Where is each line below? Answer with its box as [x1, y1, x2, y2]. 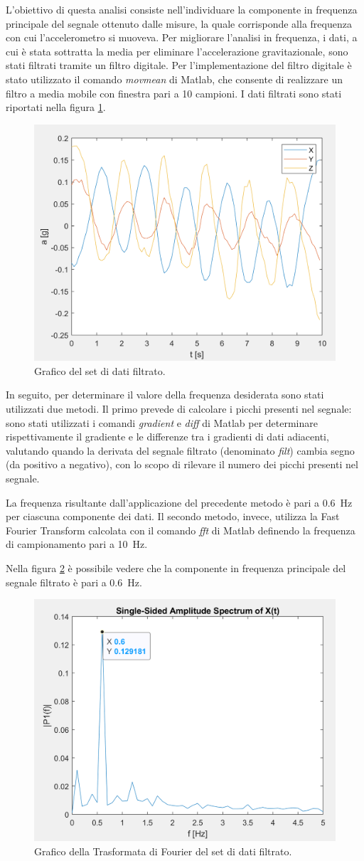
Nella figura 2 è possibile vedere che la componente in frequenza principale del [6, 560, 346, 575]
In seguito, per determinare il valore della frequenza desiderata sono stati [6, 387, 324, 402]
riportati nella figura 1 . [6, 100, 106, 115]
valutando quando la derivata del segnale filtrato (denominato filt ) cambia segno [6, 443, 355, 458]
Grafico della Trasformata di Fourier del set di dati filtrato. [34, 843, 292, 858]
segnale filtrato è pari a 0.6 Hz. [6, 574, 142, 589]
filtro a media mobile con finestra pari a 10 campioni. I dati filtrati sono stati [6, 85, 342, 100]
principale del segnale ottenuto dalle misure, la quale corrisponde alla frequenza [6, 16, 352, 31]
